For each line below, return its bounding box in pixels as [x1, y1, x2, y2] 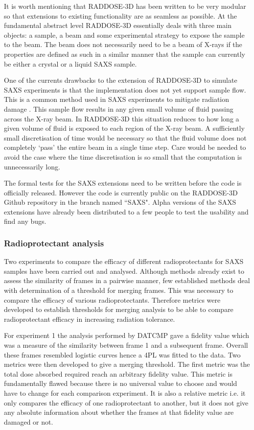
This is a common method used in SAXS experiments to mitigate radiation [4, 94, 230, 104]
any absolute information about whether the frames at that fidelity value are [4, 407, 234, 417]
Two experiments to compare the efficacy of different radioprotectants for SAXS [4, 256, 244, 266]
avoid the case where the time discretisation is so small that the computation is [4, 151, 242, 162]
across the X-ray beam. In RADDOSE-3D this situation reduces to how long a [4, 113, 239, 123]
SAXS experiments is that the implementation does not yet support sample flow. [4, 84, 246, 95]
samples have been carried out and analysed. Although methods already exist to [4, 265, 244, 276]
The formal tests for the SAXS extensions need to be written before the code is [4, 178, 242, 188]
